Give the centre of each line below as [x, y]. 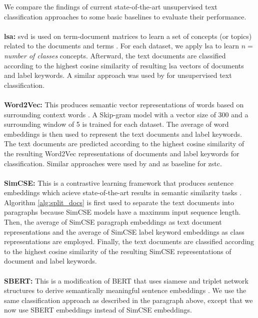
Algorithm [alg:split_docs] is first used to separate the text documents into [119, 202]
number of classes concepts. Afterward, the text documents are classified [115, 55]
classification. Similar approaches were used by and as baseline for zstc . [113, 163]
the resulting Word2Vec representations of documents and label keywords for [122, 153]
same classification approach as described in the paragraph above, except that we [128, 300]
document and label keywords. [50, 261]
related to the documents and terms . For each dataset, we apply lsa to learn [122, 46]
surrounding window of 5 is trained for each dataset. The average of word [116, 124]
